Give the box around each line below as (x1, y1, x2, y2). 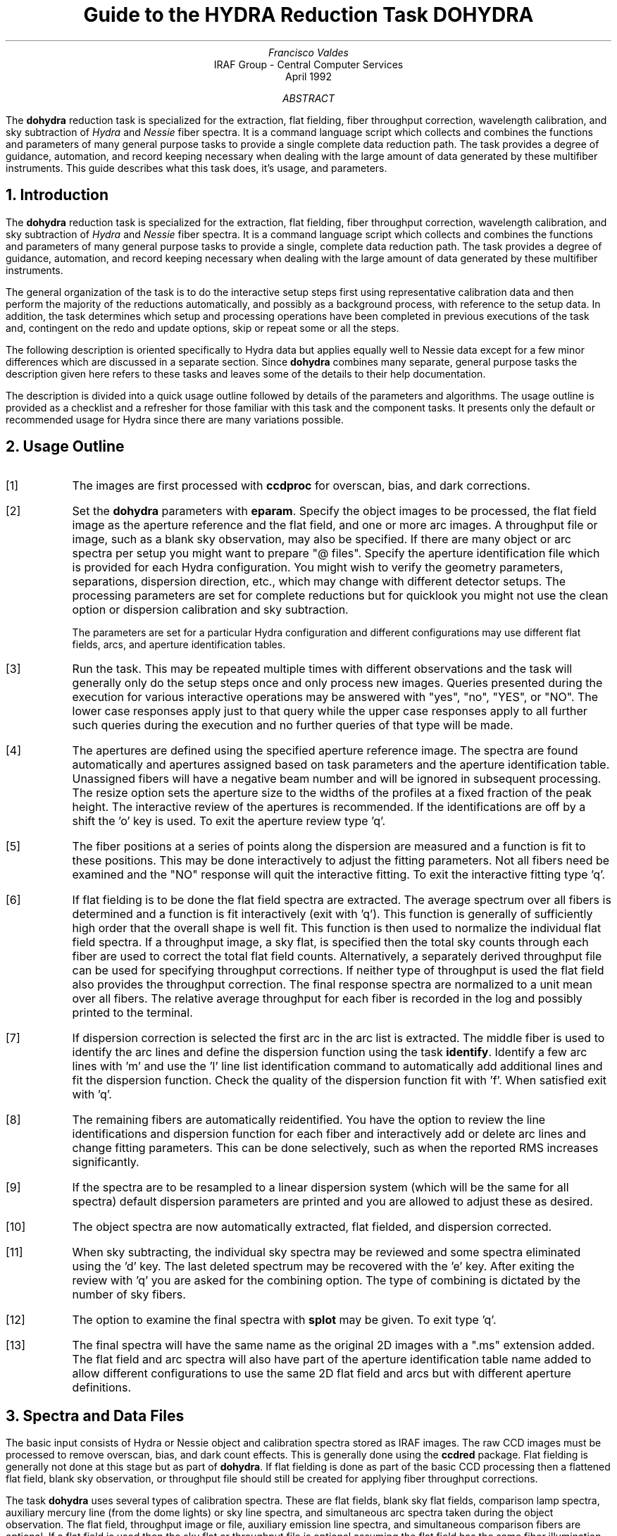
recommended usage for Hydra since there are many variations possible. (6, 413, 344, 426)
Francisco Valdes (268, 46, 349, 58)
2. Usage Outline (6, 438, 125, 456)
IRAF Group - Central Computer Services (213, 58, 404, 70)
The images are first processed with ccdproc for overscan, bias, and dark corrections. (72, 478, 530, 493)
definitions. (72, 1380, 132, 1395)
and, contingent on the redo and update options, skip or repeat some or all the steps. (6, 321, 399, 334)
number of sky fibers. (72, 1287, 186, 1302)
